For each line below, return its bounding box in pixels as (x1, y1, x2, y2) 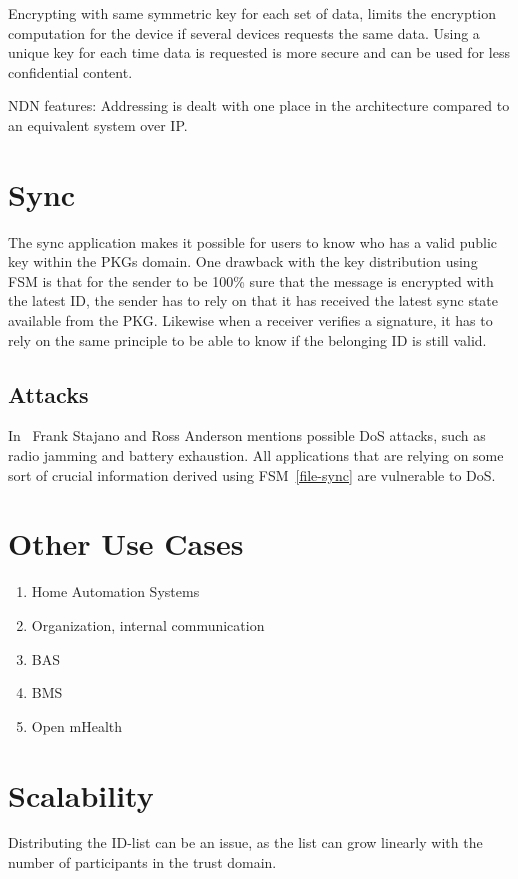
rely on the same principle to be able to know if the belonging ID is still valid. (8, 329, 487, 350)
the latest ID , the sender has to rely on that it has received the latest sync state (8, 290, 499, 311)
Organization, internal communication (31, 614, 265, 635)
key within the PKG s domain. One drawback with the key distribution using (8, 251, 478, 272)
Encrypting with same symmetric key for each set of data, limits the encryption (8, 3, 496, 23)
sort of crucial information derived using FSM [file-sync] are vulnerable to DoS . (8, 464, 496, 485)
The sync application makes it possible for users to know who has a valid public (8, 231, 498, 252)
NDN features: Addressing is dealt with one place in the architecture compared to (8, 95, 510, 116)
